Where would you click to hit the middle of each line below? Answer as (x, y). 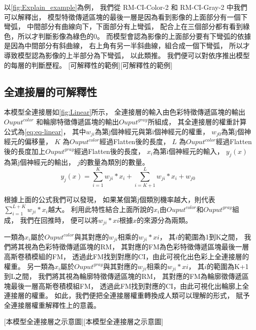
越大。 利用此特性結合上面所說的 (101, 209)
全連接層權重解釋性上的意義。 (52, 305)
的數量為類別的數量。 (114, 162)
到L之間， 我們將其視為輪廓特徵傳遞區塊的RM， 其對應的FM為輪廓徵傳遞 (123, 276)
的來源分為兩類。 (165, 220)
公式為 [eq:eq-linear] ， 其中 (45, 131)
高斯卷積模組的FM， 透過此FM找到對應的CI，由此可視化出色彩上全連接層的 (127, 256)
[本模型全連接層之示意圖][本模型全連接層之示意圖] (84, 321)
